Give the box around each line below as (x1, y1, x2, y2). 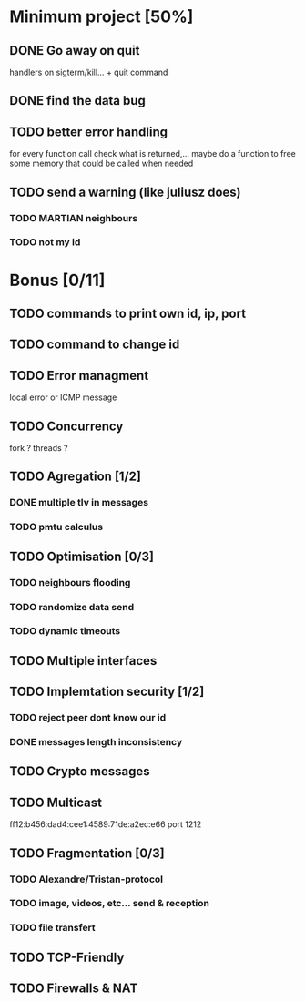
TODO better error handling (9, 124, 168, 139)
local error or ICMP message (9, 392, 117, 403)
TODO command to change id (9, 337, 180, 353)
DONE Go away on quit (9, 43, 140, 58)
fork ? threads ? (9, 443, 68, 454)
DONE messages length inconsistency (9, 736, 183, 749)
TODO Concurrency (9, 418, 124, 434)
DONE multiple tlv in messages (9, 496, 148, 509)
